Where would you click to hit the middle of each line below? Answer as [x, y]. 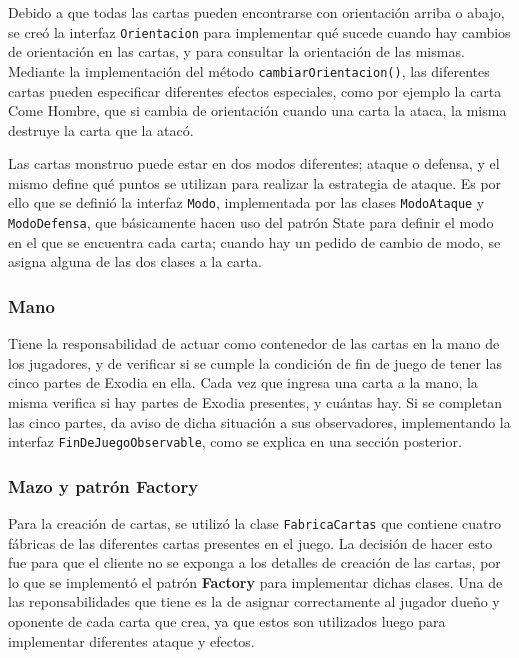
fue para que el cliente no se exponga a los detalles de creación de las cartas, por [254, 562]
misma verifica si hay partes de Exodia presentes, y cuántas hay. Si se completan [255, 401]
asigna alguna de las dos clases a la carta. [135, 261]
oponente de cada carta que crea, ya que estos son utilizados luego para [227, 621]
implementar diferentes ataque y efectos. [131, 640]
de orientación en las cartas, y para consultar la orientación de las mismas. [236, 51]
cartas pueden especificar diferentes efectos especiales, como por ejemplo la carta [255, 90]
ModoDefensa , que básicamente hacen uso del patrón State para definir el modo [251, 222]
